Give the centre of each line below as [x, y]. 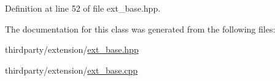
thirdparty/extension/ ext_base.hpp [72, 49]
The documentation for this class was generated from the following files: [140, 29]
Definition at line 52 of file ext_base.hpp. [83, 8]
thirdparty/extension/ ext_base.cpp [72, 70]
